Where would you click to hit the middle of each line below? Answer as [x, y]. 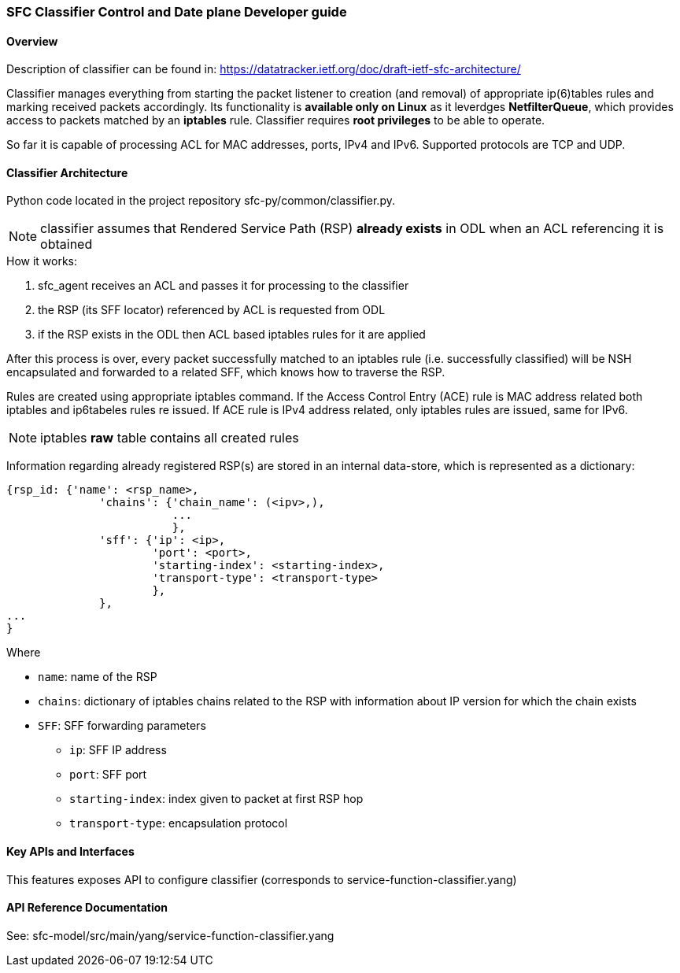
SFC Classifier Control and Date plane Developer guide [177, 12]
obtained [67, 244]
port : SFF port [108, 775]
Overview [32, 41]
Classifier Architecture [67, 172]
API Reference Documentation [87, 908]
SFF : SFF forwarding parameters [122, 726]
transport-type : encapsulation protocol [179, 823]
